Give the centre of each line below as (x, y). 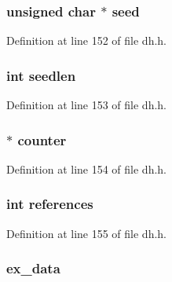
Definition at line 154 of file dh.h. (87, 168)
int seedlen (41, 75)
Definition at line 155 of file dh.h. (87, 233)
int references (50, 204)
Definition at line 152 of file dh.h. (87, 40)
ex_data (33, 268)
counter (42, 139)
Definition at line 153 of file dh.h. (87, 105)
